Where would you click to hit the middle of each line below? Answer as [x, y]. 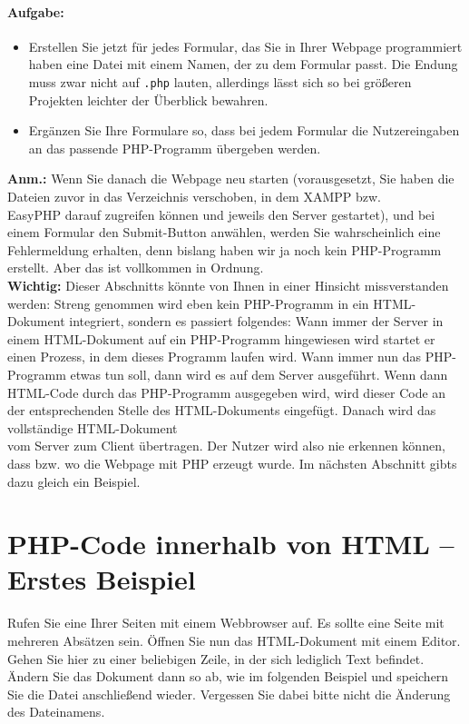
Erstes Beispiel [102, 579]
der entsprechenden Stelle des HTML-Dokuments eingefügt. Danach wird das [222, 410]
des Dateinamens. [56, 712]
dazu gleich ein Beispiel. [74, 481]
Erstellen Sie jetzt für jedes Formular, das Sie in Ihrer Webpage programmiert [245, 46]
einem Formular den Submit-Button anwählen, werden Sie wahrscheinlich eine [224, 232]
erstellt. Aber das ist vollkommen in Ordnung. [136, 268]
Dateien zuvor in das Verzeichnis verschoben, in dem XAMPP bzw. [194, 197]
